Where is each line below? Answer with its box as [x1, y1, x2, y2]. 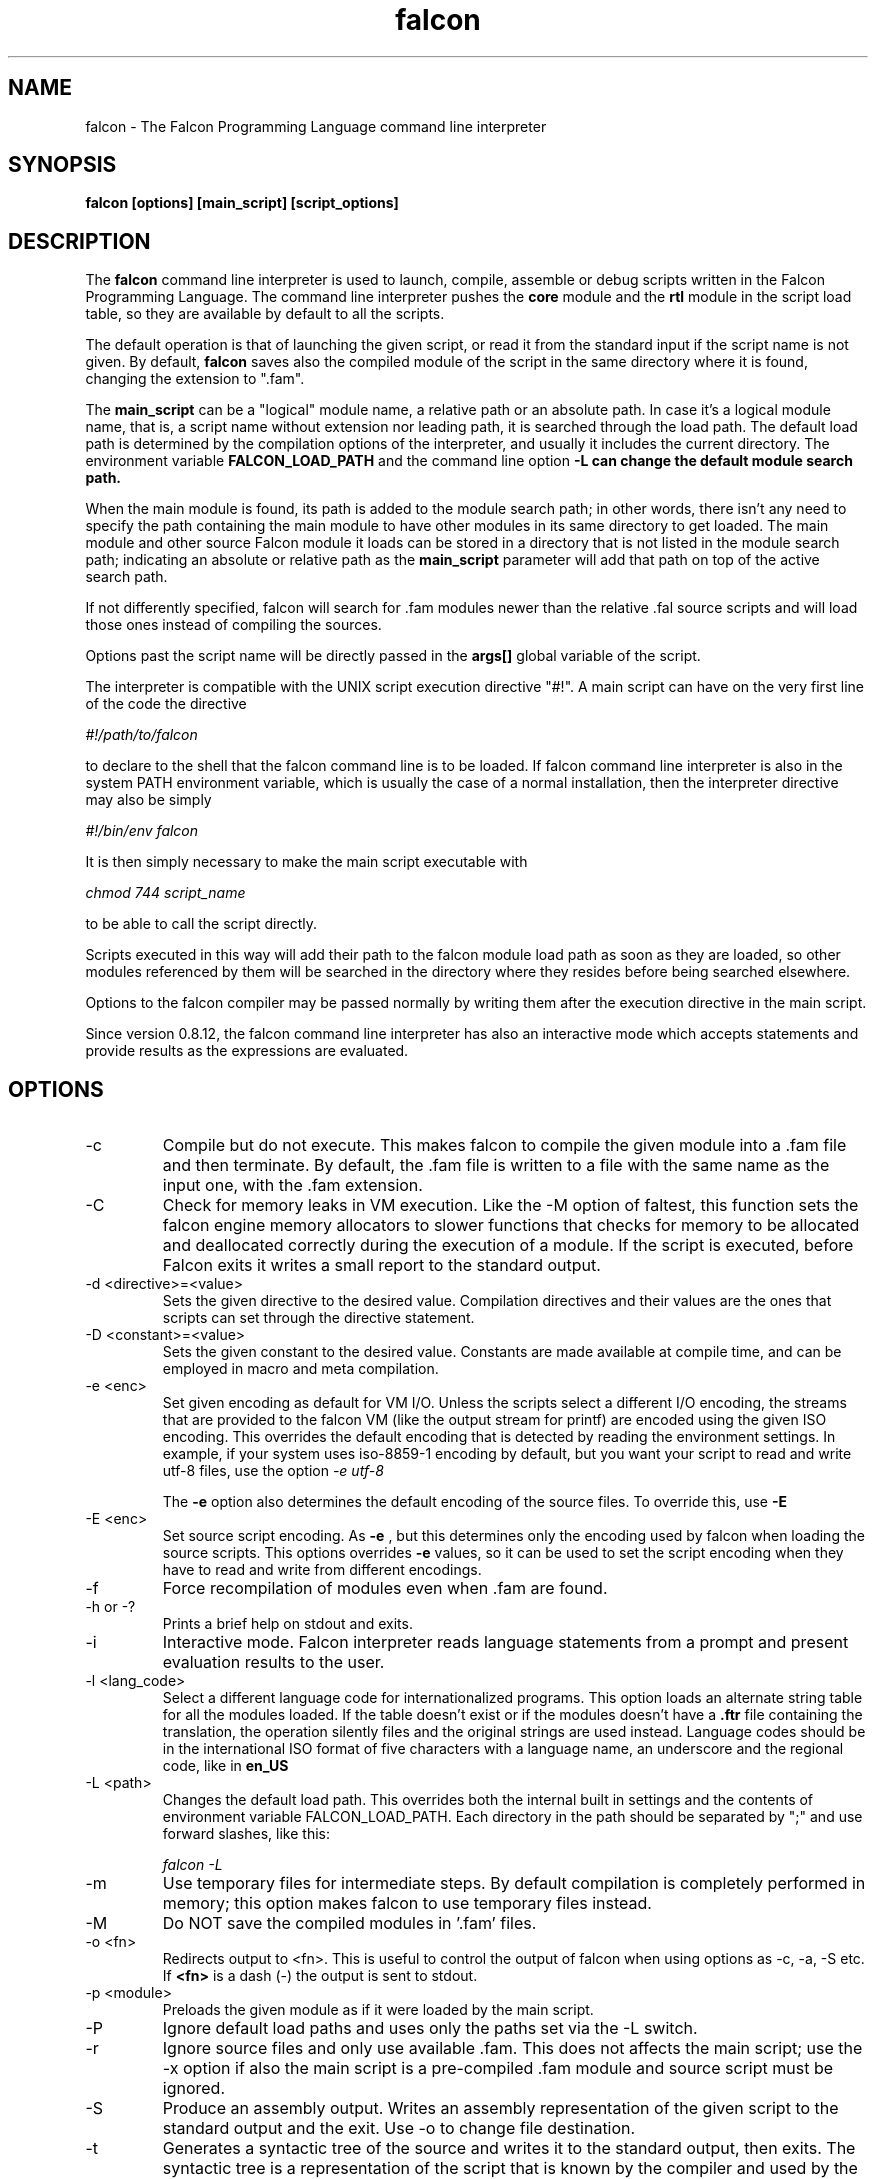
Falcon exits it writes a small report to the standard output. [162, 1255, 601, 1276]
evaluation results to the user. [162, 1652, 385, 1673]
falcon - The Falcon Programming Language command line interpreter [85, 117, 547, 135]
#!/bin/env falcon [85, 822, 199, 840]
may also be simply [85, 791, 212, 809]
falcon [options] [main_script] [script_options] [85, 194, 399, 212]
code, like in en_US [162, 1757, 289, 1775]
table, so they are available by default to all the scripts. [85, 305, 445, 323]
